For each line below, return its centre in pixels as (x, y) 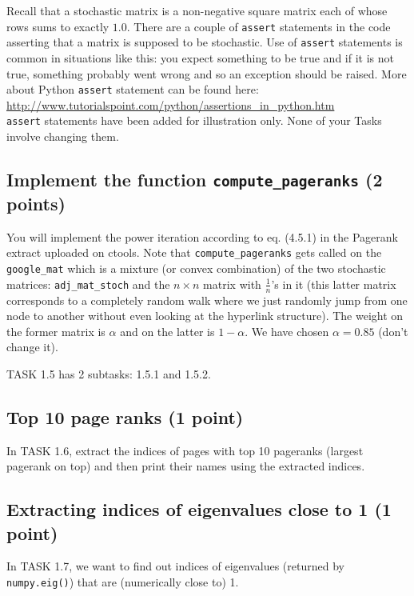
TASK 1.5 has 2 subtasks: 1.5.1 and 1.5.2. (109, 373)
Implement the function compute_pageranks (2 (195, 179)
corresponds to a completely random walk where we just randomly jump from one (207, 300)
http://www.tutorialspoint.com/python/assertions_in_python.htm (171, 104)
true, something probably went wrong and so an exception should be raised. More (207, 73)
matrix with (232, 284)
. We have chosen (287, 331)
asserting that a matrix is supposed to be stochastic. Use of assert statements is (205, 42)
